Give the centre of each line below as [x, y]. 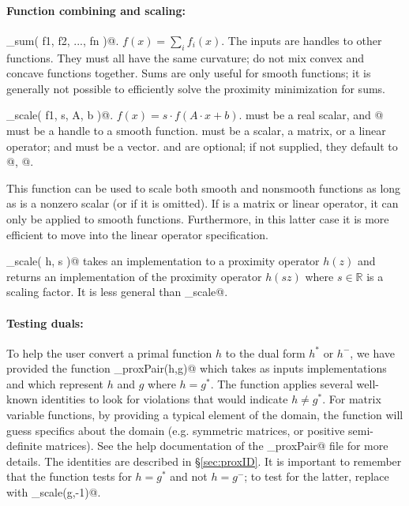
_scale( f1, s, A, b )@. [60, 115]
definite [24, 446]
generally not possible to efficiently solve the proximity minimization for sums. [196, 88]
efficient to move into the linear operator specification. [137, 234]
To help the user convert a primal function [109, 352]
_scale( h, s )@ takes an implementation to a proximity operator [163, 261]
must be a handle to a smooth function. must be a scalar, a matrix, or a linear [196, 130]
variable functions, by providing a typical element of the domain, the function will [205, 415]
